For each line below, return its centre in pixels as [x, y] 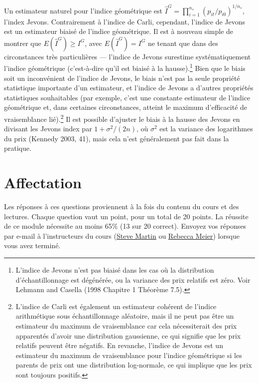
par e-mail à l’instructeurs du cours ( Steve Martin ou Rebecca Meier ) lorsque [122, 235]
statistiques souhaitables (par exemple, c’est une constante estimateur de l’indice [127, 97]
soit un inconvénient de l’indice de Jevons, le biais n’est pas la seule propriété [122, 78]
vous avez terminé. [32, 245]
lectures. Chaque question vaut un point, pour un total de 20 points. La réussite [126, 216]
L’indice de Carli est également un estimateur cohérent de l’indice [116, 306]
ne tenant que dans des [183, 43]
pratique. [18, 148]
